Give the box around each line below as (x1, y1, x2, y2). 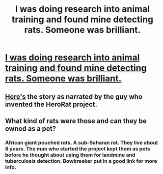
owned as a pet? (5, 124, 56, 133)
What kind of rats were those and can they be (5, 116, 147, 125)
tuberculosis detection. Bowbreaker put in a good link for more (5, 157, 157, 164)
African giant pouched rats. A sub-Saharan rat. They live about (5, 139, 158, 146)
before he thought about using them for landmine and (5, 151, 136, 158)
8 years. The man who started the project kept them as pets (5, 145, 151, 152)
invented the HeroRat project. (5, 100, 97, 109)
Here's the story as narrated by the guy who (5, 92, 143, 101)
